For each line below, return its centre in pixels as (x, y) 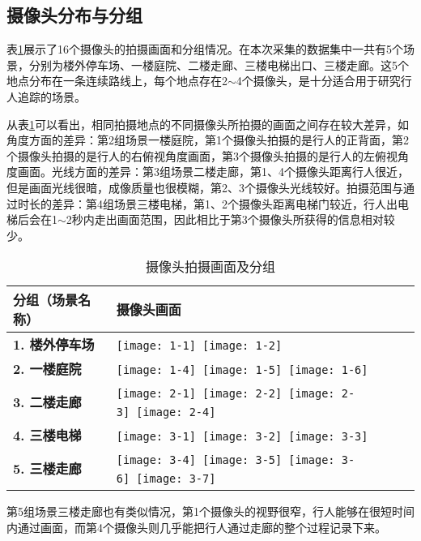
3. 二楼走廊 (47, 402)
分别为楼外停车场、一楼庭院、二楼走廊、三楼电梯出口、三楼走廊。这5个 (219, 64)
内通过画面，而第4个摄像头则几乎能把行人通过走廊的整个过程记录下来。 (196, 527)
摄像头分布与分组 (74, 15)
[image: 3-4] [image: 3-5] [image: (225, 460)
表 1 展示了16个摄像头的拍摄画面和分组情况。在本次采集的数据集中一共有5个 (205, 49)
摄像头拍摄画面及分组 (210, 267)
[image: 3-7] (176, 479)
